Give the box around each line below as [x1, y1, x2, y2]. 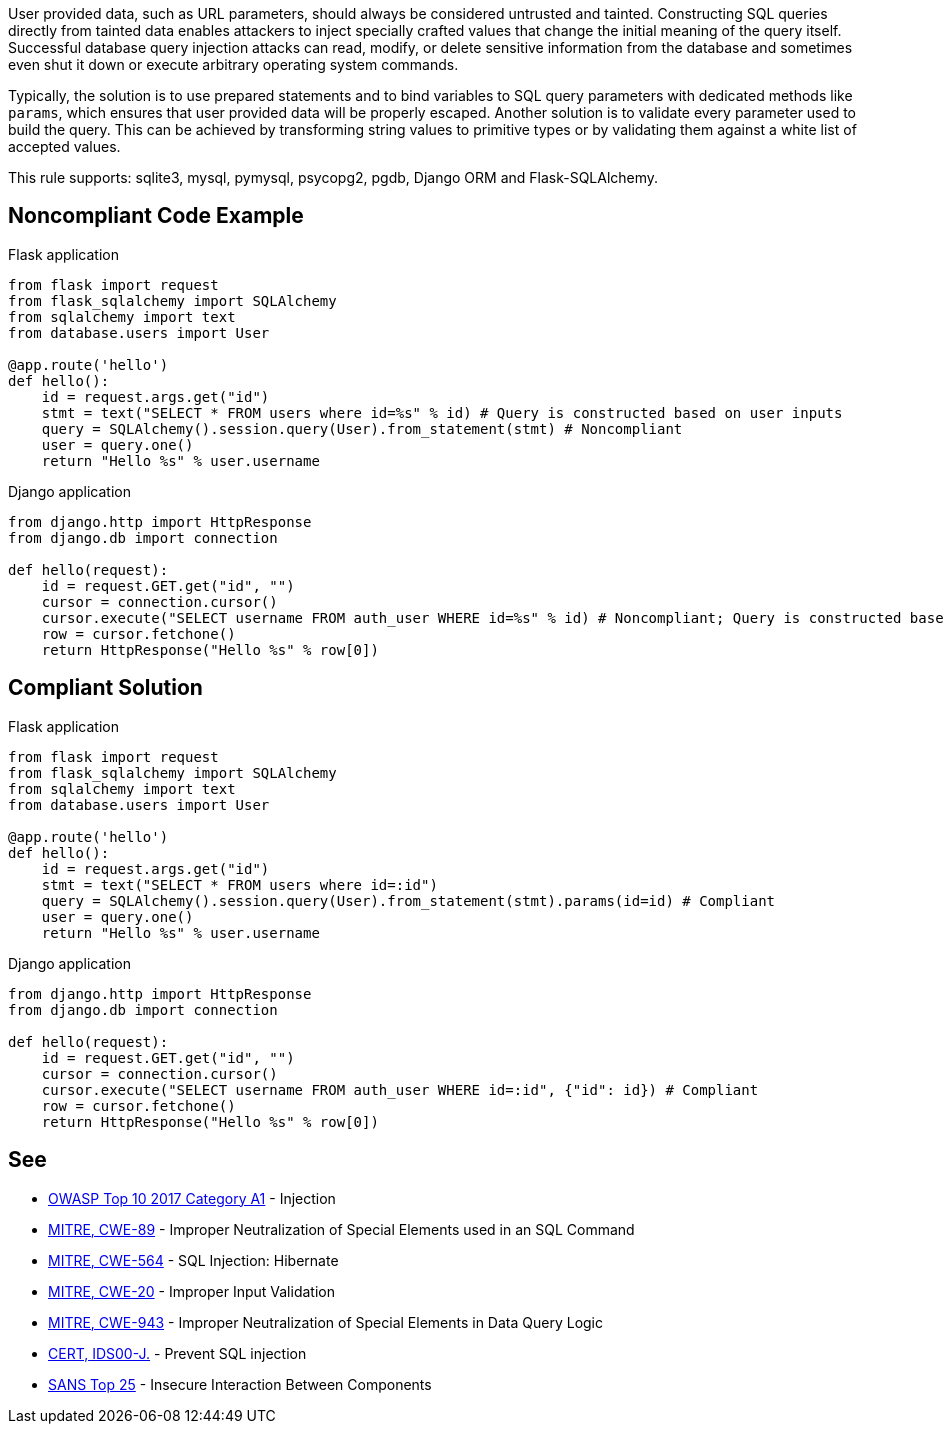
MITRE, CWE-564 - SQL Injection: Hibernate [48, 1251, 339, 1269]
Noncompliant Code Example [8, 203, 304, 229]
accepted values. [8, 138, 121, 155]
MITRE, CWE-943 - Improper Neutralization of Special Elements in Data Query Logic [48, 1313, 604, 1331]
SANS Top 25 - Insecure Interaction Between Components [48, 1375, 432, 1393]
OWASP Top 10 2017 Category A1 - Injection [48, 1189, 336, 1207]
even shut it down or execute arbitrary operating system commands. [8, 56, 459, 73]
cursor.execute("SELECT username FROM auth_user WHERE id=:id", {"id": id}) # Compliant [41, 1081, 759, 1098]
